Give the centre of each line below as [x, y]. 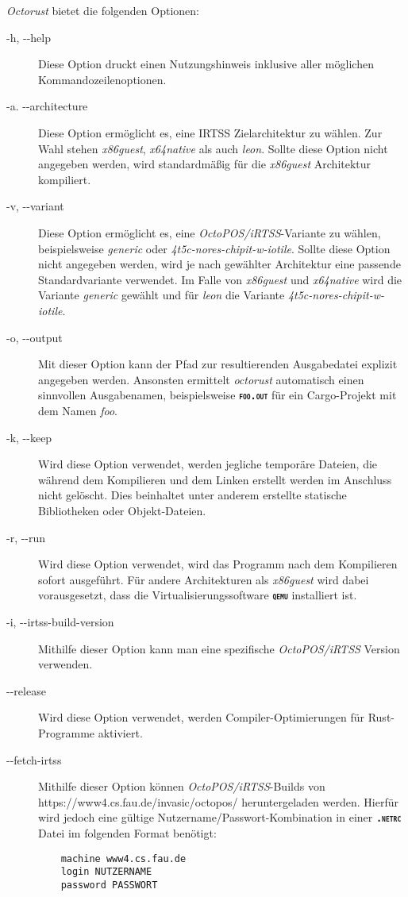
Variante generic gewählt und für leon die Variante [162, 295]
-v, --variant [35, 206]
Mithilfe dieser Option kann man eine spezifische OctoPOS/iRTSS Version [219, 648]
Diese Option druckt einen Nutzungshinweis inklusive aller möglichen [206, 64]
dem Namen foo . [78, 410]
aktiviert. [120, 732]
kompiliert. [65, 179]
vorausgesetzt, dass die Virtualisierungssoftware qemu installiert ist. [198, 595]
